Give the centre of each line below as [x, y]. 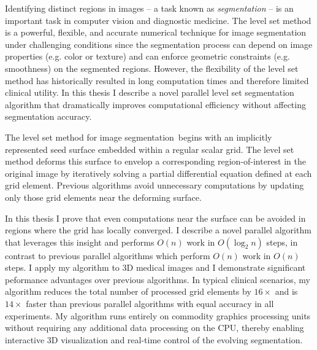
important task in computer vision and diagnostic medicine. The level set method [158, 20]
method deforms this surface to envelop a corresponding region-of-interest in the [156, 161]
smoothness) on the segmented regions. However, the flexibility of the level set [152, 68]
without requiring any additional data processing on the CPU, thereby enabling [155, 328]
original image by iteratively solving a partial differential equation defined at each [158, 173]
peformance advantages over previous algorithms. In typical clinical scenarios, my [158, 279]
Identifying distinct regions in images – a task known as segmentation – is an [149, 8]
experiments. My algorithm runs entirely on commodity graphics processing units [158, 315]
